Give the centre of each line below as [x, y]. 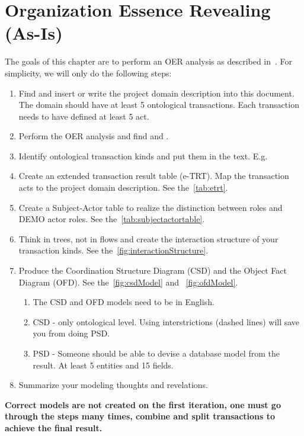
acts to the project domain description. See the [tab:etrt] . [123, 187]
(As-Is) [34, 33]
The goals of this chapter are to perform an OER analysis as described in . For [149, 61]
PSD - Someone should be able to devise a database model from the [156, 353]
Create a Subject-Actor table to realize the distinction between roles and [151, 207]
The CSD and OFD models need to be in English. [124, 302]
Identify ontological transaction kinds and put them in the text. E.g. [143, 156]
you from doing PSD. [71, 333]
